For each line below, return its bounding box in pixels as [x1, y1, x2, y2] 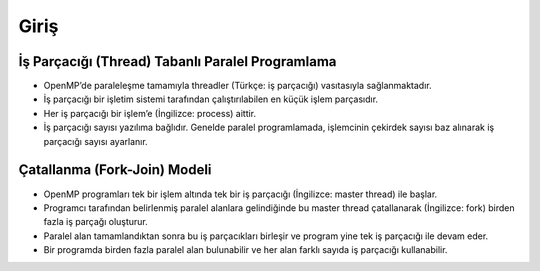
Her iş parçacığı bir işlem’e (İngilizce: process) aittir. [43, 107, 257, 119]
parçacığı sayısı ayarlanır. [43, 135, 149, 147]
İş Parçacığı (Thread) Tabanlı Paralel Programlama [18, 53, 337, 70]
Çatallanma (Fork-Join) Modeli [18, 161, 212, 179]
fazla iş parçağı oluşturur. [43, 216, 149, 228]
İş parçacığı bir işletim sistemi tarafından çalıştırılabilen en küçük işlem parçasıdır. [43, 93, 379, 105]
